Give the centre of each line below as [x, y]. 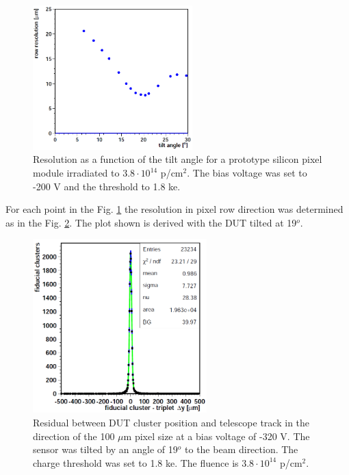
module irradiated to [76, 172]
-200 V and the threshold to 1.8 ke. [107, 186]
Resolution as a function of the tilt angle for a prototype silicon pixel [178, 159]
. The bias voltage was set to [247, 172]
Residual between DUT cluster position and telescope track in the [171, 422]
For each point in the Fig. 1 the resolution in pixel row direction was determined [174, 209]
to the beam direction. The [242, 449]
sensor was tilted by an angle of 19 [105, 449]
